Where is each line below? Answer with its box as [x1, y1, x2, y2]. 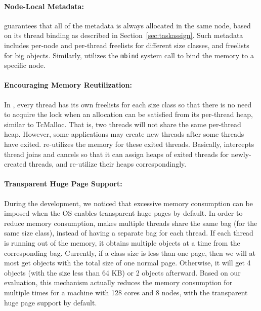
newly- [231, 148, 251, 159]
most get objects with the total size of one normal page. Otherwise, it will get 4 [4, 257, 251, 268]
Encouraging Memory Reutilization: [4, 80, 132, 90]
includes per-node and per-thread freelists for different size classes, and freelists [4, 40, 249, 50]
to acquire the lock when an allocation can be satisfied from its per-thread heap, [4, 109, 253, 120]
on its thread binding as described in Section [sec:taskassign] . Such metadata [4, 30, 243, 41]
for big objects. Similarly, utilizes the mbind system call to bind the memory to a [4, 50, 254, 60]
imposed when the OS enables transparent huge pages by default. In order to [4, 208, 243, 218]
